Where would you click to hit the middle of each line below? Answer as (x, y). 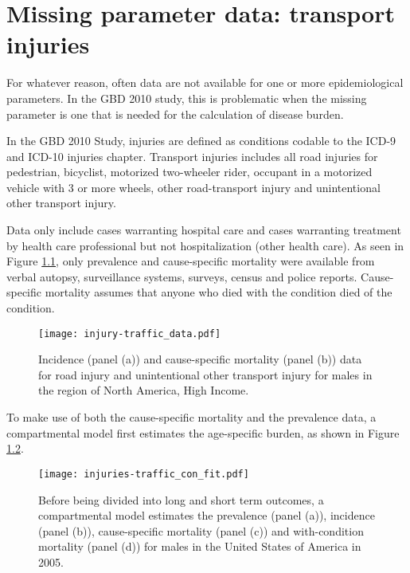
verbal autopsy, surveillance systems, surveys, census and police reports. (182, 276)
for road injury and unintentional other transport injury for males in (205, 374)
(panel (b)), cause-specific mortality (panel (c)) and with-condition (201, 530)
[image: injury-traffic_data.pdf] (130, 334)
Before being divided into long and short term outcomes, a (181, 499)
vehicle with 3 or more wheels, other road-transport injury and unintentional (193, 187)
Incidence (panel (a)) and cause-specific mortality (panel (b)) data (200, 359)
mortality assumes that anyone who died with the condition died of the (219, 292)
